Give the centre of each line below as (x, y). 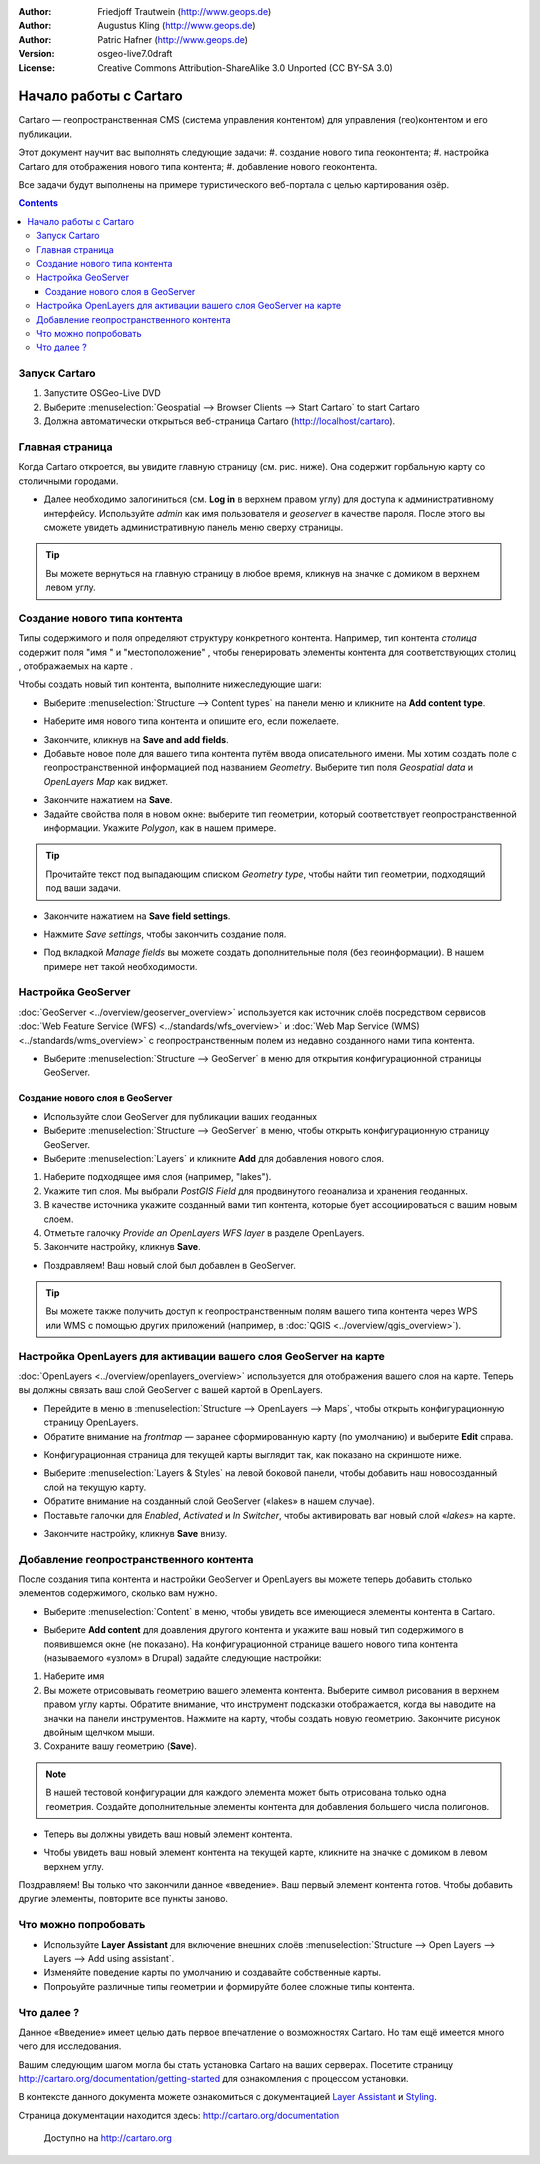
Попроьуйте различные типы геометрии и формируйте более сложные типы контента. (229, 1986)
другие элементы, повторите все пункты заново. (123, 1899)
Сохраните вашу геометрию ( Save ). (120, 1746)
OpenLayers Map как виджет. (106, 781)
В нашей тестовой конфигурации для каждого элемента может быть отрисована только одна (246, 1792)
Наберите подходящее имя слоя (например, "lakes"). (157, 1177)
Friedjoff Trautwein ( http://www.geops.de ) (184, 11)
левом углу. (71, 587)
